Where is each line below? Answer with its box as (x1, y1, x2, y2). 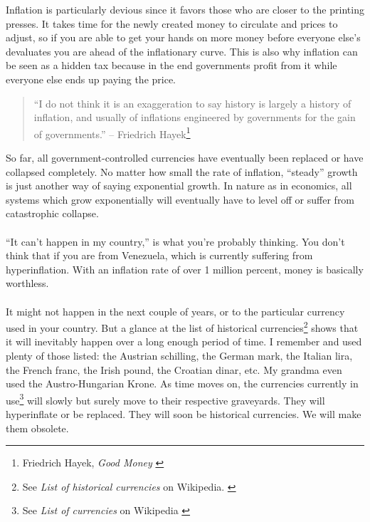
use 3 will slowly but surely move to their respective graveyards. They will (6, 390, 325, 407)
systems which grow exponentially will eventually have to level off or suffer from (6, 192, 355, 207)
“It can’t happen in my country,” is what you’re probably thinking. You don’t (6, 234, 345, 249)
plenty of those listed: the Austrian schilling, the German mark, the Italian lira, (6, 348, 353, 362)
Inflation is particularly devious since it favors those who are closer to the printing (6, 2, 364, 16)
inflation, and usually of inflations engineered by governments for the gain (33, 110, 356, 125)
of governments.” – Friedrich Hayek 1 (33, 124, 191, 141)
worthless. (6, 276, 49, 291)
